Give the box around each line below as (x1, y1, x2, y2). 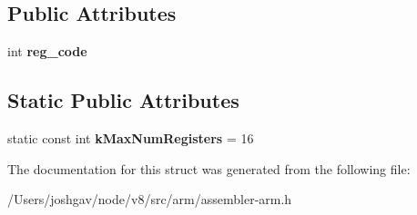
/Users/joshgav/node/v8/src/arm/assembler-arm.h (7, 190, 292, 209)
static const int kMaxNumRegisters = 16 (7, 129, 254, 147)
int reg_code (7, 42, 87, 61)
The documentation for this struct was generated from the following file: (7, 159, 411, 178)
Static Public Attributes (7, 86, 239, 114)
